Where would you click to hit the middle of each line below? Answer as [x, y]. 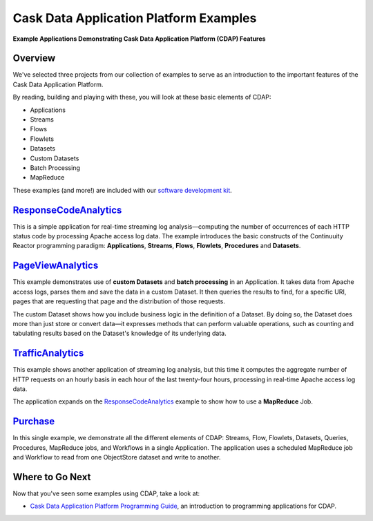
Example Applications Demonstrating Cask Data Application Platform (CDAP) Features [139, 39]
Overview [34, 58]
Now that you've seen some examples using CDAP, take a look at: [106, 493]
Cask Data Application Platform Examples [135, 18]
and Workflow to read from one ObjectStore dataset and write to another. [117, 457]
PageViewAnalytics [56, 266]
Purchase [34, 421]
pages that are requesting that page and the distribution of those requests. [119, 301]
